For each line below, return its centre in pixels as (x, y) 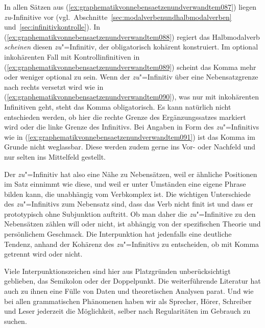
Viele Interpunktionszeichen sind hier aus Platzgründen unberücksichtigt (117, 271)
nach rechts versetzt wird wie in (54, 86)
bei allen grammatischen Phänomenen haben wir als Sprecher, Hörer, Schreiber (128, 301)
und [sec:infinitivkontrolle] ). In (52, 27)
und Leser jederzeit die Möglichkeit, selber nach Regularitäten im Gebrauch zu (127, 311)
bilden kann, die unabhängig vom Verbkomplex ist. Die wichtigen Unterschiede (127, 194)
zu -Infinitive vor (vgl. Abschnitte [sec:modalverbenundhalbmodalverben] (118, 17)
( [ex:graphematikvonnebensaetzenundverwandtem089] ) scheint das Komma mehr (130, 67)
